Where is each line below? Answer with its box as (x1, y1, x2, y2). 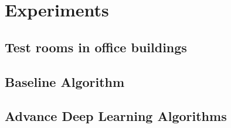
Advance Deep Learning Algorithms (5, 107, 227, 125)
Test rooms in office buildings (5, 38, 187, 56)
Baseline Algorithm (5, 72, 125, 90)
